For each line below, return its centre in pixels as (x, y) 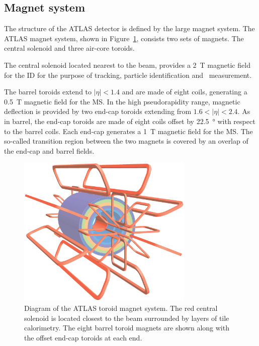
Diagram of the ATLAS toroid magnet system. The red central (121, 308)
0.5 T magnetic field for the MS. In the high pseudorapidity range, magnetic (122, 101)
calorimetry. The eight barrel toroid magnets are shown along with (127, 328)
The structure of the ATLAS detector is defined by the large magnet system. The (129, 28)
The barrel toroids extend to (48, 92)
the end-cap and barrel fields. (49, 150)
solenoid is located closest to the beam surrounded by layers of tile (127, 318)
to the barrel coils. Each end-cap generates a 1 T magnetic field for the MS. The (128, 131)
